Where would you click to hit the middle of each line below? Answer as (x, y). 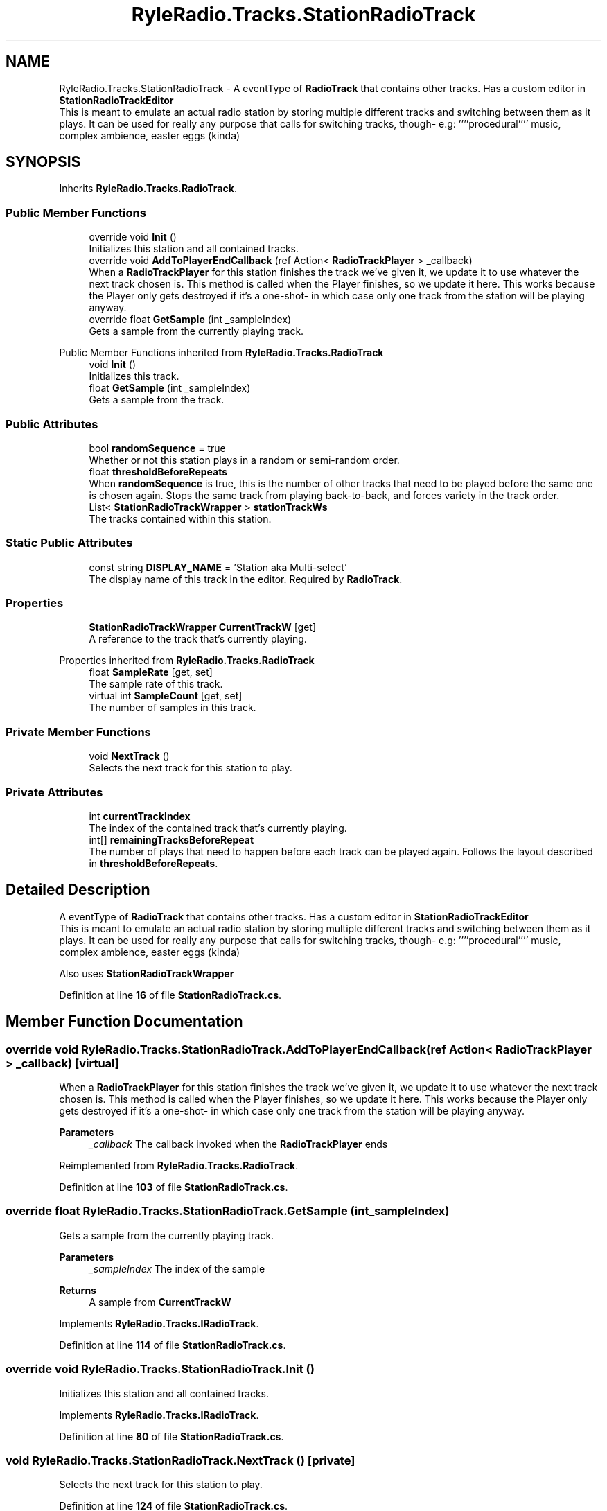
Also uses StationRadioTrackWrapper (147, 973)
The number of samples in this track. (173, 708)
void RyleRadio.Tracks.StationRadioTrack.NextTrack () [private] (181, 1460)
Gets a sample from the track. (157, 400)
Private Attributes (54, 792)
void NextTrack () (129, 756)
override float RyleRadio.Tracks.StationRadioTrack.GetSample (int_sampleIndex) (228, 1211)
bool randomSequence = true (157, 448)
